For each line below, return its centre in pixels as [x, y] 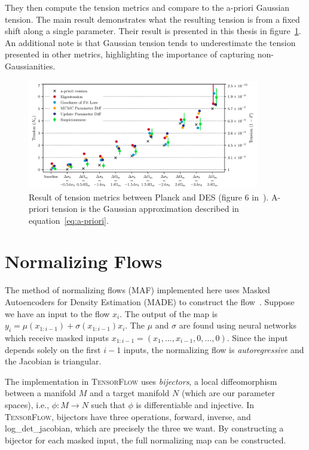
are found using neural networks [238, 325]
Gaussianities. [30, 66]
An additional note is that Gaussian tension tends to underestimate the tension [150, 42]
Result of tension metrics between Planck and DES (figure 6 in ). [149, 197]
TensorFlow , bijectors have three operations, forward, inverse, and [128, 416]
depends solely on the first [53, 349]
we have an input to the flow [57, 313]
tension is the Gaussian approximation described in [145, 209]
